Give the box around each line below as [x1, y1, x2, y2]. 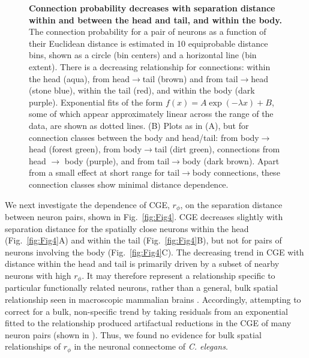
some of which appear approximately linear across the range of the [29, 107, 274, 120]
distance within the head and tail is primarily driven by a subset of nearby [5, 257, 280, 270]
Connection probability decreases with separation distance [29, 2, 275, 14]
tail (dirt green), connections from [154, 143, 280, 155]
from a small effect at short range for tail [29, 166, 180, 179]
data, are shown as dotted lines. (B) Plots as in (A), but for [29, 119, 249, 131]
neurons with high [5, 269, 71, 281]
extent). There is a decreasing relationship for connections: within [29, 60, 271, 73]
